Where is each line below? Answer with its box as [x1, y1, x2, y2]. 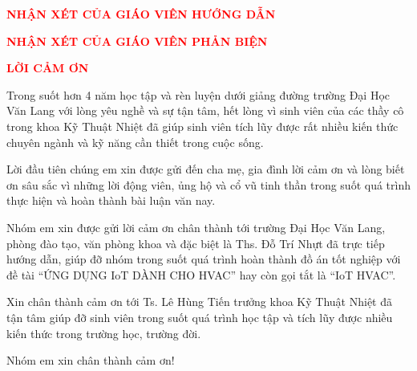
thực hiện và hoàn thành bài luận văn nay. [6, 192, 216, 209]
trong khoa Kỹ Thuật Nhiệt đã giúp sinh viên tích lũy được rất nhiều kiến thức [6, 117, 399, 134]
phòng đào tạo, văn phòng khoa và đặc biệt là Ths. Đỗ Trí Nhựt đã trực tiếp [6, 234, 385, 251]
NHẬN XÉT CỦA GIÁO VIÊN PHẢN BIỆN [6, 32, 268, 49]
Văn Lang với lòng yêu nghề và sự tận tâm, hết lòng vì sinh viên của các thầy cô [6, 102, 404, 119]
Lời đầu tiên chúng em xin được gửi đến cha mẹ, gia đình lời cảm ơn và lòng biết [6, 161, 405, 177]
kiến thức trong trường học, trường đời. [6, 324, 201, 341]
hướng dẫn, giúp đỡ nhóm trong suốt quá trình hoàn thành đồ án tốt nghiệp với [6, 251, 401, 267]
